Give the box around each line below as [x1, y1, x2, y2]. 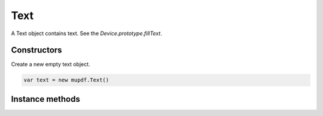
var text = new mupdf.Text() [23, 77, 109, 83]
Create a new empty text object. [11, 61, 90, 68]
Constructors [11, 45, 62, 55]
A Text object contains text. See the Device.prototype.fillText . [11, 30, 163, 37]
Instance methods [11, 94, 80, 104]
